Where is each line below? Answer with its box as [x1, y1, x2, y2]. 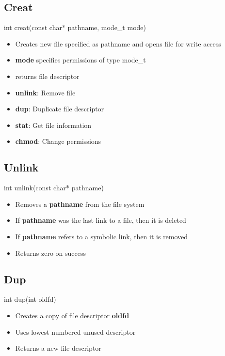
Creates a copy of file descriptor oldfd [15, 310, 129, 320]
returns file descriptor [15, 71, 80, 81]
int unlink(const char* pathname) [4, 183, 104, 193]
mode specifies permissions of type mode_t [15, 55, 146, 65]
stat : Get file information [15, 120, 92, 130]
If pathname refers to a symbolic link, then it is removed [15, 231, 188, 241]
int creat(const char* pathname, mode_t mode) [4, 22, 146, 32]
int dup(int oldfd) [4, 294, 56, 304]
